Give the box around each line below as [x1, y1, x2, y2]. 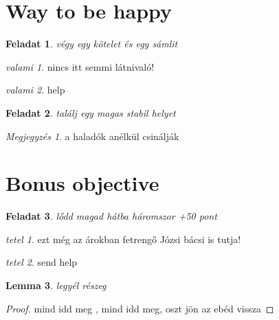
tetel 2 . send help [5, 255, 78, 269]
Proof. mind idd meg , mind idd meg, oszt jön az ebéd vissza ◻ [5, 301, 274, 315]
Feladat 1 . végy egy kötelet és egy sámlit [5, 36, 178, 51]
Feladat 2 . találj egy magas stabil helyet [5, 105, 176, 119]
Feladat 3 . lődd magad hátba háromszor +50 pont [5, 209, 217, 223]
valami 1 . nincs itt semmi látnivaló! [5, 59, 155, 73]
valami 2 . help [5, 82, 65, 97]
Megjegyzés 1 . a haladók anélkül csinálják [5, 128, 179, 143]
